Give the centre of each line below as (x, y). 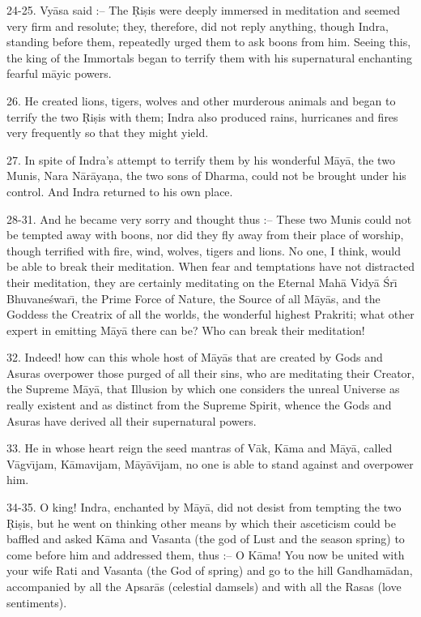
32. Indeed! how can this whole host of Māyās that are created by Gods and (195, 357)
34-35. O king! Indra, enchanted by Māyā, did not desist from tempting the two (204, 507)
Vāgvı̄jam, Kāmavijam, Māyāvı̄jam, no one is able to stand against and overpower (210, 463)
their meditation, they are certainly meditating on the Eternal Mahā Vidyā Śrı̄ (202, 282)
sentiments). (37, 602)
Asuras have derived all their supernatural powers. (132, 420)
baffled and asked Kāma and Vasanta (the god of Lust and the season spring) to (206, 539)
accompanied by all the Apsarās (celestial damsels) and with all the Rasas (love (204, 586)
